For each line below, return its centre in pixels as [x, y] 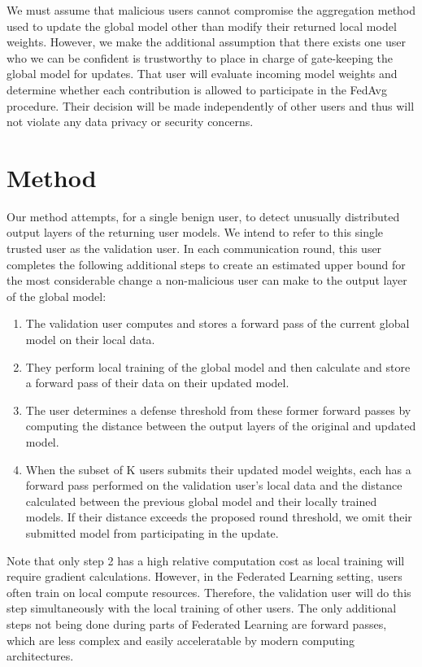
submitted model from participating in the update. [152, 532]
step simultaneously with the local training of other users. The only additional [202, 608]
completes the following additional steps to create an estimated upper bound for [206, 264]
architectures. [40, 656]
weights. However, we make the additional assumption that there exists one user [206, 42]
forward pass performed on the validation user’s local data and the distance [214, 485]
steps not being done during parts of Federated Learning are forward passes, [197, 623]
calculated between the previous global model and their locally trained [201, 501]
